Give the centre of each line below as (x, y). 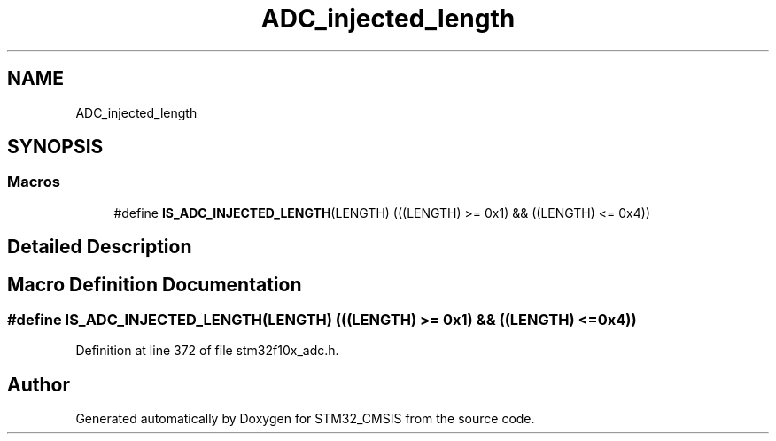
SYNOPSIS (55, 147)
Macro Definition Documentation (155, 284)
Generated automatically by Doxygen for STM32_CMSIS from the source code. (305, 419)
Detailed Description (100, 247)
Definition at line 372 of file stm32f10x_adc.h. (207, 351)
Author (39, 384)
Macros (34, 182)
